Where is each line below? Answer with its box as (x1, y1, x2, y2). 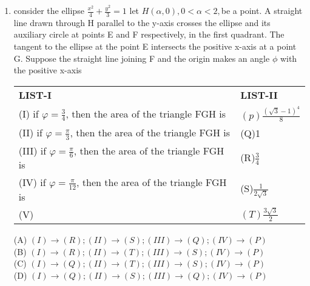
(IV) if (18, 175, 46, 190)
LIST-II (240, 87, 278, 102)
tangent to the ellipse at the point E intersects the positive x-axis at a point (13, 40, 297, 53)
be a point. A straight (221, 4, 303, 16)
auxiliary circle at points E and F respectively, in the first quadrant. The (13, 28, 285, 41)
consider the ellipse (13, 4, 84, 16)
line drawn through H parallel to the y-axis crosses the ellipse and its (13, 16, 271, 28)
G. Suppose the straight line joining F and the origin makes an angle (13, 52, 270, 64)
